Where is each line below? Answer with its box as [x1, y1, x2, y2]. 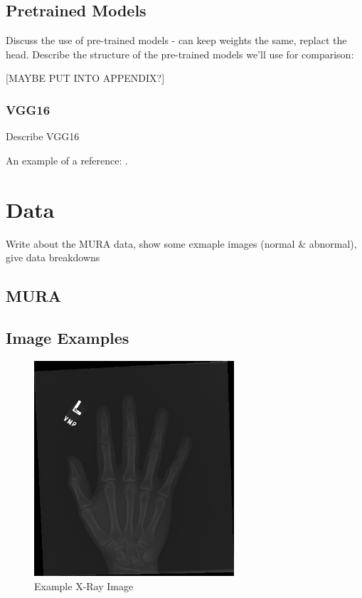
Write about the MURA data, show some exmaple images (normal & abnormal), [6, 236, 357, 251]
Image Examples [6, 326, 129, 348]
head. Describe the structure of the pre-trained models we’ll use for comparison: [6, 46, 354, 61]
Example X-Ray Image [34, 578, 134, 593]
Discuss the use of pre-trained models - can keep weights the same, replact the [6, 33, 347, 48]
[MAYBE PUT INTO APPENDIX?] [6, 70, 165, 85]
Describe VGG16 [6, 129, 80, 144]
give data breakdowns [6, 250, 100, 265]
